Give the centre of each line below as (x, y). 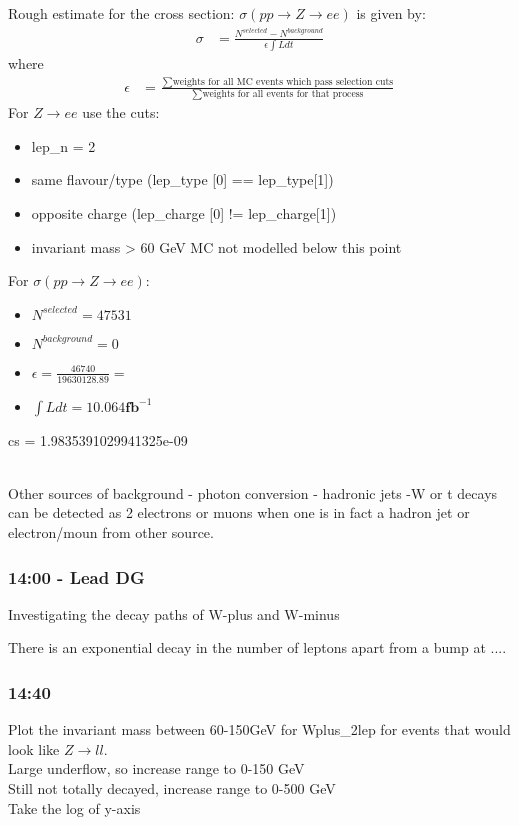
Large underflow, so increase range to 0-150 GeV (156, 768)
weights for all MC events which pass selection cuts (283, 81)
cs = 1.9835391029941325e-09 (98, 439)
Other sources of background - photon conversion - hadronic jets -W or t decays (253, 492)
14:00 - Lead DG (76, 576)
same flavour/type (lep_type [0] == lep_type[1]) (182, 179)
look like (34, 748)
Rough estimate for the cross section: (121, 13)
